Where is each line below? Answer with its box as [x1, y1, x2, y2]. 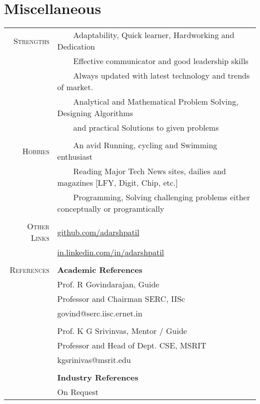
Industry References [57, 371, 138, 383]
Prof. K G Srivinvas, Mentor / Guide [57, 325, 187, 337]
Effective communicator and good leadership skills [73, 55, 248, 67]
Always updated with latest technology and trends [73, 70, 250, 82]
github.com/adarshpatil [57, 226, 139, 238]
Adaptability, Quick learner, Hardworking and [73, 29, 234, 41]
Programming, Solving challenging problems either [73, 191, 250, 203]
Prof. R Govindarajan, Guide [57, 278, 159, 290]
